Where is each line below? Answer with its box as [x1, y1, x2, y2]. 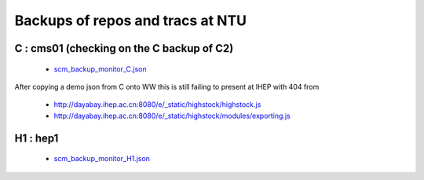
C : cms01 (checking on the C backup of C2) [14, 42, 234, 55]
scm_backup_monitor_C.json [53, 64, 147, 74]
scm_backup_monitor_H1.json [53, 154, 151, 163]
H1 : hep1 [14, 131, 59, 145]
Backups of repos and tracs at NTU [14, 12, 247, 29]
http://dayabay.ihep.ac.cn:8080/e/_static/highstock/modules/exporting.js [53, 111, 291, 120]
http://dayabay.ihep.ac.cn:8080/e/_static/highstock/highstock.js [53, 100, 261, 109]
